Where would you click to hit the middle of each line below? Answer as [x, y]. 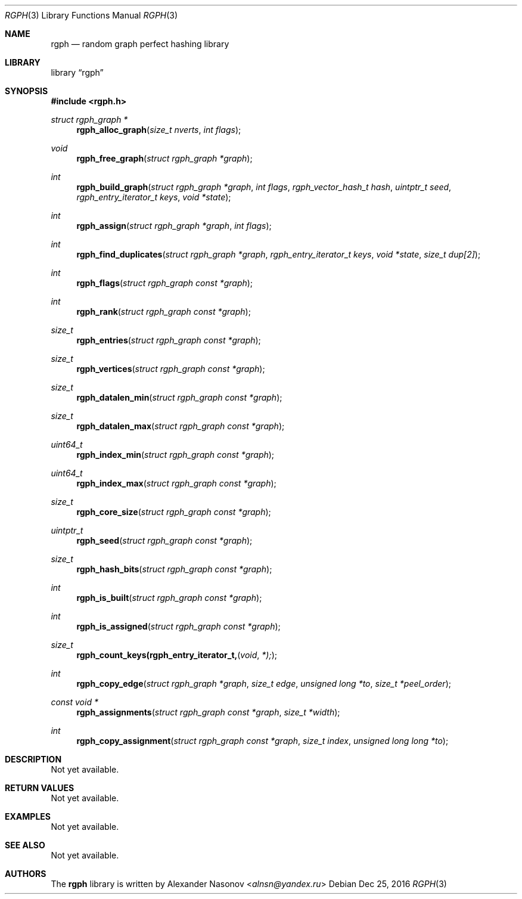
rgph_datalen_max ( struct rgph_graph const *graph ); [181, 426]
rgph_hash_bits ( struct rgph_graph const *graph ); [174, 569]
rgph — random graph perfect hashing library [140, 44]
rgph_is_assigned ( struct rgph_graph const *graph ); [178, 626]
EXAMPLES [28, 816]
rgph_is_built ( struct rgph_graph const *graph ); [169, 598]
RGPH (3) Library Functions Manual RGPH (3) [91, 15]
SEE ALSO [25, 845]
